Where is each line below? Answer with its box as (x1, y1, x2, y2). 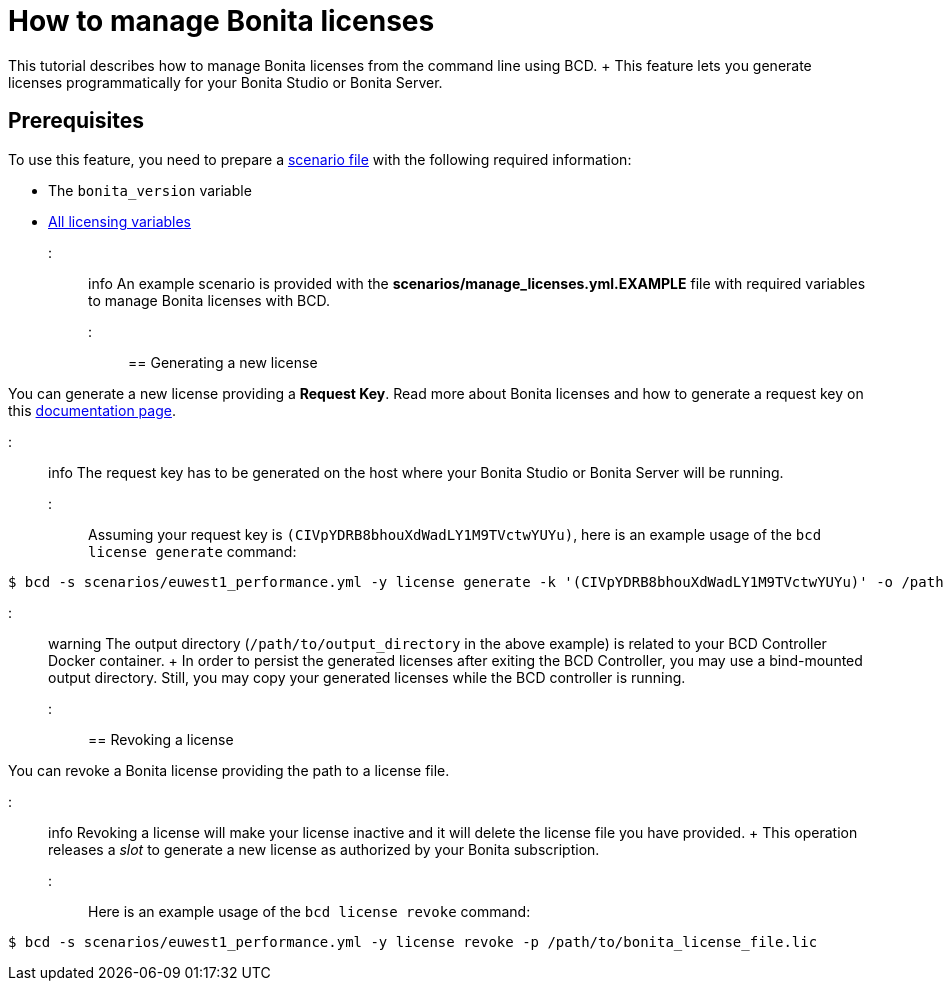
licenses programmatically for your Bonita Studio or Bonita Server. (8, 73, 443, 91)
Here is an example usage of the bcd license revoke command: (88, 902, 531, 920)
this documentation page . (8, 401, 176, 419)
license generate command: (88, 542, 297, 560)
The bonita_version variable (48, 181, 252, 199)
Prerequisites (8, 108, 144, 134)
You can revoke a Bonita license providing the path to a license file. (8, 761, 450, 779)
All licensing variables (48, 212, 192, 230)
